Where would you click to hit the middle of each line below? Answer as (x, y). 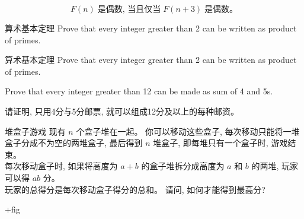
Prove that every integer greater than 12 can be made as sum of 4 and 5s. (139, 91)
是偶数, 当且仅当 (129, 9)
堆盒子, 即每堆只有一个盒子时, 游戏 (220, 143)
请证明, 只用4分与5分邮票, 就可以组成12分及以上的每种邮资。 (122, 111)
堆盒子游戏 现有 (35, 131)
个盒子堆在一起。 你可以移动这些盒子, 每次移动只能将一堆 (188, 131)
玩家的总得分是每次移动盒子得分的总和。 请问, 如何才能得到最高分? (135, 189)
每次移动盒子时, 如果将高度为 (61, 166)
